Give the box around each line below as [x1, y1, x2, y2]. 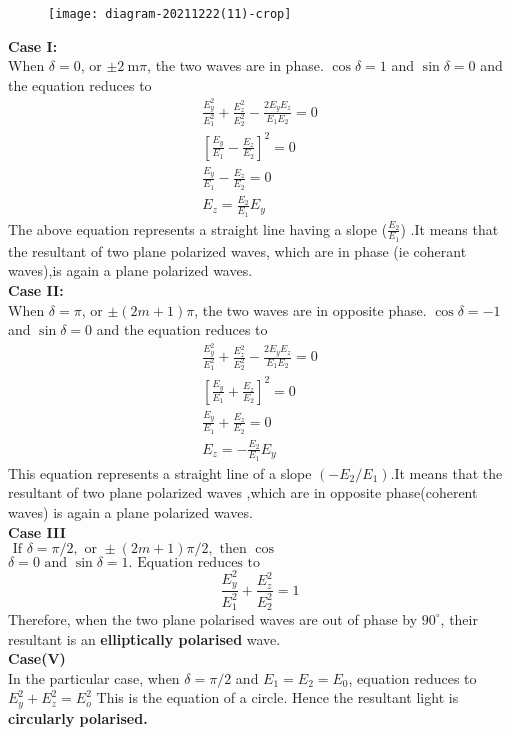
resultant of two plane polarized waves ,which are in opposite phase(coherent [8, 482, 478, 503]
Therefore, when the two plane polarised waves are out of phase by [8, 608, 418, 629]
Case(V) [8, 648, 66, 669]
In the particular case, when [8, 667, 180, 688]
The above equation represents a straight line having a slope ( [8, 218, 388, 239]
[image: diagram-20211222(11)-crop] [48, 7, 292, 21]
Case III [8, 521, 66, 542]
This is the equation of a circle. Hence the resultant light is [96, 687, 459, 708]
